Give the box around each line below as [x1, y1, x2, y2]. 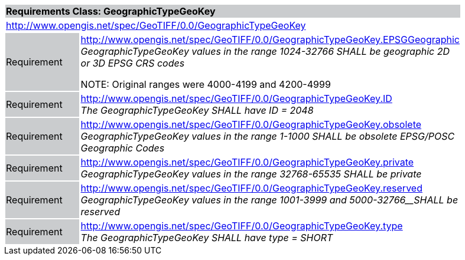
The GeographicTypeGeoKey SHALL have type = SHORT [80, 232, 333, 243]
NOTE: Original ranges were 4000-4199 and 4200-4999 [80, 78, 331, 90]
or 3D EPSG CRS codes [80, 57, 185, 69]
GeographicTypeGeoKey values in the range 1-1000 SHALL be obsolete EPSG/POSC [80, 130, 455, 142]
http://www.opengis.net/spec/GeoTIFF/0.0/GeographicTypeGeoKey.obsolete [80, 119, 422, 130]
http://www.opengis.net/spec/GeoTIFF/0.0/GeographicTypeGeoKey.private [80, 156, 414, 168]
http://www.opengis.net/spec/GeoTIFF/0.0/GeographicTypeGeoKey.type [80, 220, 403, 232]
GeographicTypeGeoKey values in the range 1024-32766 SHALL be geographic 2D [80, 45, 450, 57]
